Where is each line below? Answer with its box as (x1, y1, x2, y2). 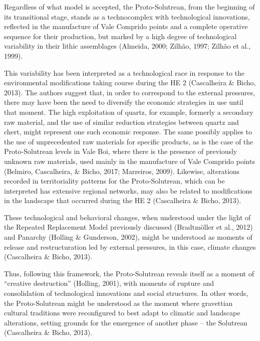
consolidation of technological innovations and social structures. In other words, (4, 288, 248, 298)
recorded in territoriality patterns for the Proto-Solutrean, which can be (4, 176, 225, 186)
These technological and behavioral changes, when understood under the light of (4, 212, 251, 222)
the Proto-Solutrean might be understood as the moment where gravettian (4, 297, 233, 308)
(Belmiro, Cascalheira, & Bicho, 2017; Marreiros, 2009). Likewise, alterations (4, 165, 240, 176)
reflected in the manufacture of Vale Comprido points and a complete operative (4, 21, 248, 32)
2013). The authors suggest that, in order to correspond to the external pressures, (4, 87, 255, 97)
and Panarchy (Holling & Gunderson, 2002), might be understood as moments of (4, 232, 252, 242)
